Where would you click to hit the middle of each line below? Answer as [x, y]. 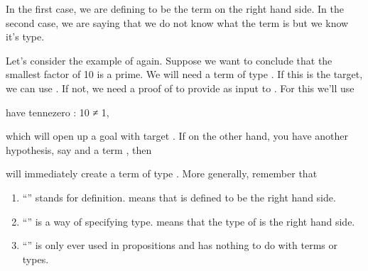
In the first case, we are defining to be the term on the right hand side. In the [175, 9]
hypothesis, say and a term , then [79, 149]
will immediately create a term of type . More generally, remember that [162, 173]
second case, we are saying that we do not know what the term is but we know [177, 22]
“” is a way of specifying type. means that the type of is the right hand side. [189, 221]
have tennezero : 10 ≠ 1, [58, 112]
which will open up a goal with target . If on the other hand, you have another [177, 136]
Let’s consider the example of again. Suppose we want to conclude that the [169, 60]
